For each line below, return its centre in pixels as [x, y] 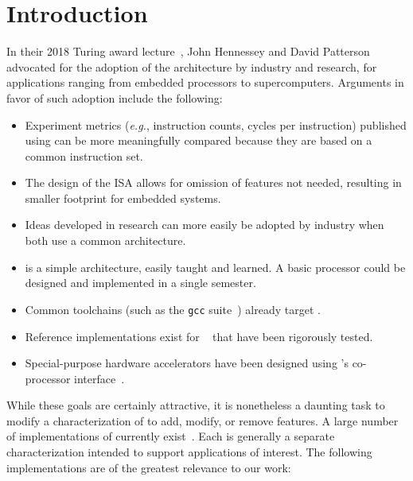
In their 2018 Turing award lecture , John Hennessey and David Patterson [188, 51]
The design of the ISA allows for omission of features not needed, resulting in [213, 182]
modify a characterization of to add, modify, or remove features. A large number [203, 420]
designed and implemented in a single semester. [140, 283]
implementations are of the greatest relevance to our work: [149, 467]
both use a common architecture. [105, 240]
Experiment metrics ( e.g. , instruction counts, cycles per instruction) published [216, 124]
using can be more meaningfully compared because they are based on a [199, 140]
